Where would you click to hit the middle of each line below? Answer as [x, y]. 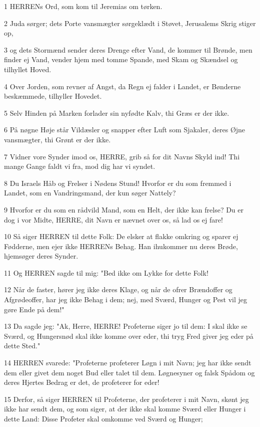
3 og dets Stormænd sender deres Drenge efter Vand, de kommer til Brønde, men [128, 49]
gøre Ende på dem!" [34, 309]
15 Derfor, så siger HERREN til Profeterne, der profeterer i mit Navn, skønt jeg [126, 399]
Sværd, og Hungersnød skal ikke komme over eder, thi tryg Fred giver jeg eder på [129, 336]
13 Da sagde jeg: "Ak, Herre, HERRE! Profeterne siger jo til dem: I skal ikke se [126, 326]
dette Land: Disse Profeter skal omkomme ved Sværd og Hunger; [103, 418]
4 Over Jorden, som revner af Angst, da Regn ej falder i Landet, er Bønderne [122, 86]
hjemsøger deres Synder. [41, 256]
